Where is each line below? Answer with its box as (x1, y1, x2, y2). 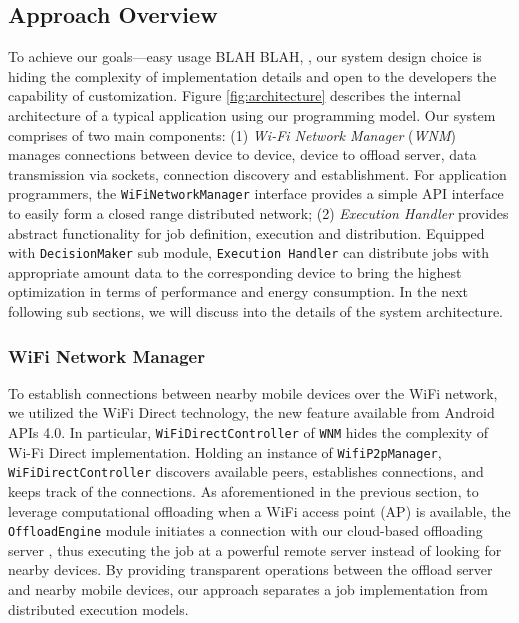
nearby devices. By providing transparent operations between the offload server (8, 559, 493, 580)
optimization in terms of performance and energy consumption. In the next (8, 281, 468, 302)
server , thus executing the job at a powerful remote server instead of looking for (8, 539, 502, 560)
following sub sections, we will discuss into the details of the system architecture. (8, 301, 503, 322)
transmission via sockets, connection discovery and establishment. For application (8, 163, 507, 184)
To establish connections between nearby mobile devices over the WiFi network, (8, 382, 498, 403)
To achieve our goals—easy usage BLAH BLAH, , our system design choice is (8, 46, 482, 67)
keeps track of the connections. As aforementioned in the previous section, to (8, 481, 479, 502)
